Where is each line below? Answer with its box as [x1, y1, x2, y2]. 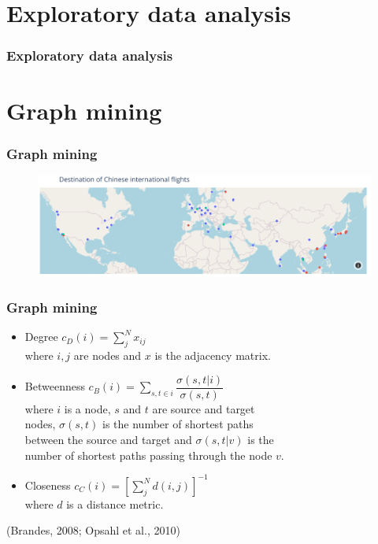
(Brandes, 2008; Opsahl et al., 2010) [6, 522, 180, 538]
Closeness [24, 476, 71, 493]
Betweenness [24, 378, 85, 394]
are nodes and [73, 347, 142, 364]
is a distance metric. [66, 495, 164, 512]
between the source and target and [24, 431, 192, 448]
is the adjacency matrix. [154, 347, 271, 364]
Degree [24, 328, 58, 345]
